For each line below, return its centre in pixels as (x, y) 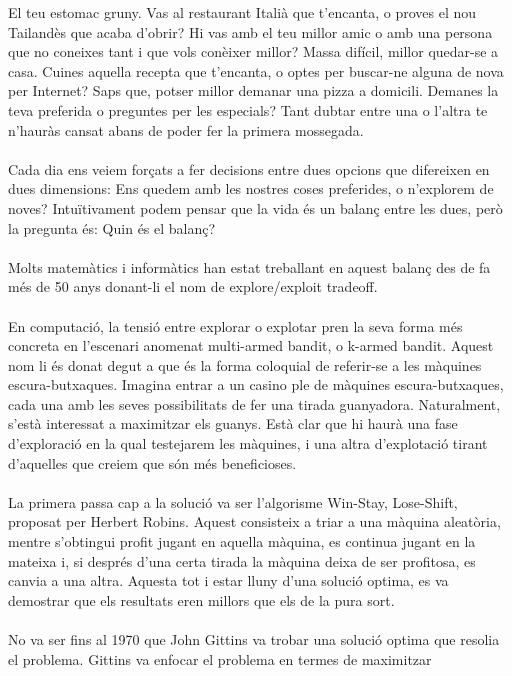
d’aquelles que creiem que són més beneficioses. (152, 462)
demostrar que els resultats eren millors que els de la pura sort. (201, 599)
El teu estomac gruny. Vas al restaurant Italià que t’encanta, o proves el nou (242, 12)
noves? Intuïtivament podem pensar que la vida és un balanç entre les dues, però (255, 207)
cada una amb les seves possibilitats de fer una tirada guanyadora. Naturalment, (254, 403)
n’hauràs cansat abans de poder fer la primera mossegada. (186, 129)
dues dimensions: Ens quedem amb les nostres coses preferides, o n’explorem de (251, 188)
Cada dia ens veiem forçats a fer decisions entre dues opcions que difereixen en (249, 168)
